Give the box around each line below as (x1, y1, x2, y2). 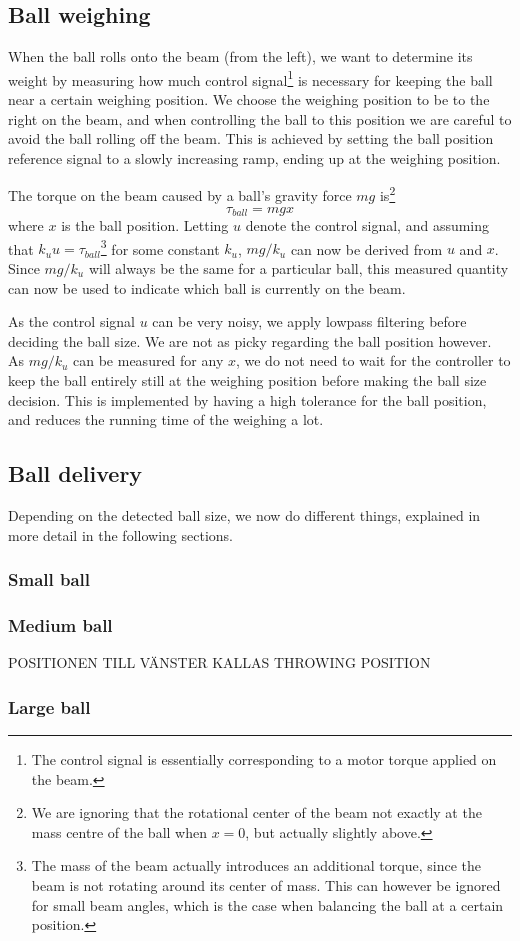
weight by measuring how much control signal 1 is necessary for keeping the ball (8, 66, 493, 90)
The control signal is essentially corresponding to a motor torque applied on (31, 748, 497, 769)
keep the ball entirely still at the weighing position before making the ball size (8, 369, 487, 390)
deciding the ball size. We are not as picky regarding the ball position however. (8, 330, 492, 351)
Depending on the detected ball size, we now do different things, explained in (8, 504, 481, 525)
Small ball (8, 567, 91, 592)
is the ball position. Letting (61, 215, 229, 236)
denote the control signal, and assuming (245, 215, 490, 236)
